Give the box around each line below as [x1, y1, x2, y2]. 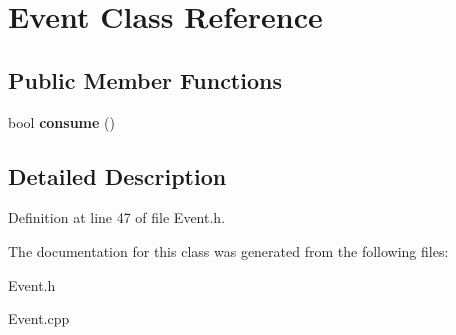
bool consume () [8, 111, 115, 132]
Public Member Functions [8, 64, 282, 95]
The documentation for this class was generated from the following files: [8, 240, 449, 261]
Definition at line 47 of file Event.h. [8, 207, 226, 228]
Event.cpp [8, 308, 70, 329]
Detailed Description [8, 160, 227, 191]
